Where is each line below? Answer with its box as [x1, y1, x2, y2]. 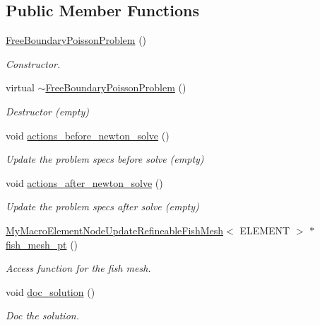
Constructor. [6, 56, 61, 71]
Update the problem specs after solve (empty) [6, 199, 199, 214]
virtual [6, 80, 35, 95]
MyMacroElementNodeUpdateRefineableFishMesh [6, 222, 224, 237]
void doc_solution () [6, 284, 95, 299]
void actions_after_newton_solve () [6, 175, 163, 190]
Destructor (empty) [6, 103, 89, 118]
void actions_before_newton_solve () [6, 127, 170, 142]
